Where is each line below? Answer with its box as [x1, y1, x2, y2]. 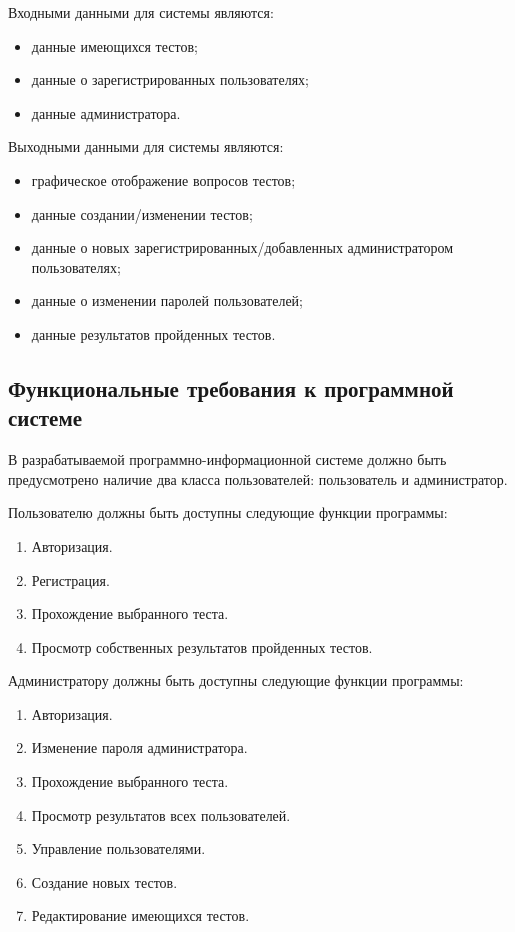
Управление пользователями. [31, 838, 206, 859]
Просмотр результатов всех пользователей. [31, 804, 291, 825]
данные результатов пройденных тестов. [31, 323, 276, 344]
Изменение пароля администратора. [31, 737, 248, 758]
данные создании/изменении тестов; [31, 203, 253, 224]
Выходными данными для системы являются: [8, 136, 284, 157]
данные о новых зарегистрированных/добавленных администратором [31, 237, 454, 258]
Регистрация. [31, 569, 110, 590]
